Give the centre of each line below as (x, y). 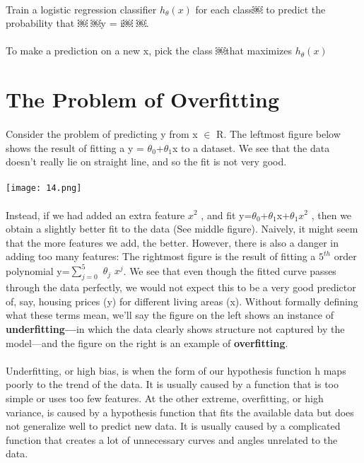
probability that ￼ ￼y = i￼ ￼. (77, 23)
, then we (331, 215)
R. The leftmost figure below (278, 133)
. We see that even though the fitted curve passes (230, 270)
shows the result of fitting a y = (75, 147)
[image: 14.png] (44, 188)
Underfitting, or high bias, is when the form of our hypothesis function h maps (176, 370)
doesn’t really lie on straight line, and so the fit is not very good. (146, 162)
